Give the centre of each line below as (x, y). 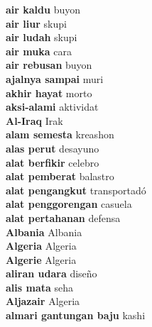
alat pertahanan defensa (63, 217)
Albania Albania (44, 232)
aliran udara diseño (51, 273)
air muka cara (39, 51)
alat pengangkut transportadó (76, 190)
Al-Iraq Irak (34, 120)
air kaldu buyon (43, 9)
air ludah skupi (42, 37)
